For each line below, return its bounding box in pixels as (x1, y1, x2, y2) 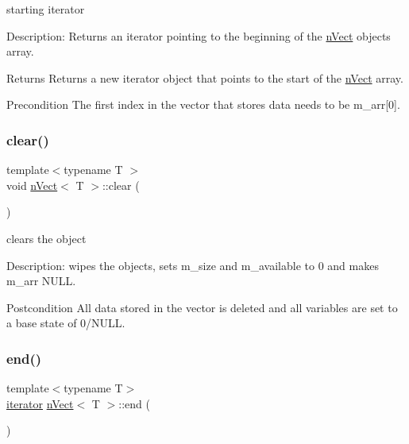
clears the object (6, 230, 87, 246)
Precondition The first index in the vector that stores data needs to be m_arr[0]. (6, 96, 400, 113)
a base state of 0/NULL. (6, 315, 125, 331)
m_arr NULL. (6, 272, 76, 289)
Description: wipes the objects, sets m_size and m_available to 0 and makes (6, 257, 379, 273)
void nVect (6, 176, 58, 193)
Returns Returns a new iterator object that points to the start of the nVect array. (6, 69, 403, 86)
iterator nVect (6, 395, 74, 411)
